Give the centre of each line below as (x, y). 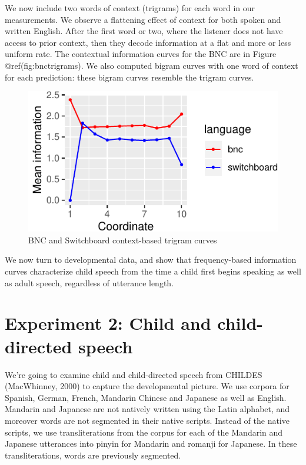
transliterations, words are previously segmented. (93, 455)
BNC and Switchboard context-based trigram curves (123, 240)
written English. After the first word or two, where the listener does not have (144, 31)
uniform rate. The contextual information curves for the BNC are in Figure (141, 54)
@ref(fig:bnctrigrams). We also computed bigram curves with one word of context (152, 65)
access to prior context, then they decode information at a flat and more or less (148, 42)
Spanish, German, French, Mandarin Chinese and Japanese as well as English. (146, 397)
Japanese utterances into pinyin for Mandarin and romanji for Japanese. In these (151, 444)
